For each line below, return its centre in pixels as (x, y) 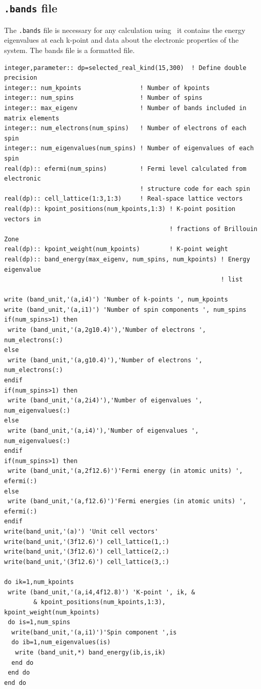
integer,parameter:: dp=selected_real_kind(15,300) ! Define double (125, 68)
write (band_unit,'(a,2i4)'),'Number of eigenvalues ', (105, 401)
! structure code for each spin (195, 189)
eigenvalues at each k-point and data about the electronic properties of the (122, 40)
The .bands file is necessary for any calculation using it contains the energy (125, 30)
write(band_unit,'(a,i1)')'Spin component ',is (94, 632)
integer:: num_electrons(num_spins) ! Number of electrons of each (125, 128)
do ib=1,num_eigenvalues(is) (61, 642)
